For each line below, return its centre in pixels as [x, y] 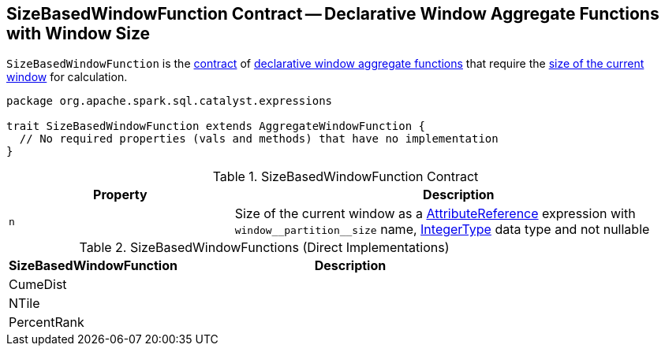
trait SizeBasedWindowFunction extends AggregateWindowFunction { [216, 126]
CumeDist [38, 285]
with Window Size [78, 33]
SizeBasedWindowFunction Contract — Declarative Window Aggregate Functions [333, 14]
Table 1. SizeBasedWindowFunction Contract [346, 177]
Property [120, 195]
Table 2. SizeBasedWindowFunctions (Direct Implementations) [264, 248]
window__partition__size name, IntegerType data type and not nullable [442, 230]
